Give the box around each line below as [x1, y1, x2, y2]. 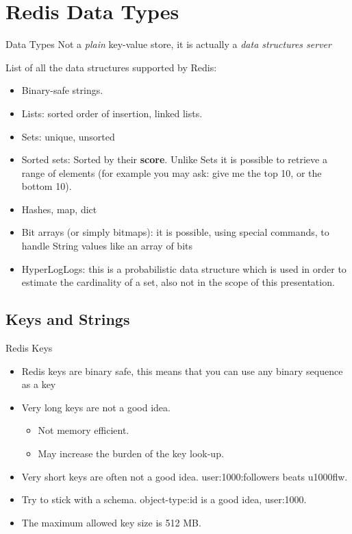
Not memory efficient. [38, 423, 129, 437]
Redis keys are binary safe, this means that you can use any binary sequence [21, 363, 343, 378]
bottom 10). [21, 179, 72, 193]
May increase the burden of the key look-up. [38, 446, 224, 461]
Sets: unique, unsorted [21, 129, 115, 143]
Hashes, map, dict [21, 202, 97, 216]
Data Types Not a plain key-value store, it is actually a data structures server [5, 37, 331, 51]
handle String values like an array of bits [21, 239, 192, 253]
